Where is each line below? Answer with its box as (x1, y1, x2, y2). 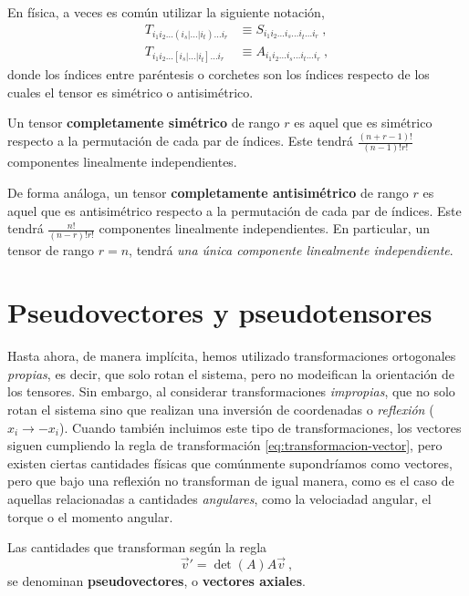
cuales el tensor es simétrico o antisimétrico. (7, 82, 254, 101)
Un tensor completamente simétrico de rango (7, 113, 280, 132)
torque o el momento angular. (7, 507, 173, 526)
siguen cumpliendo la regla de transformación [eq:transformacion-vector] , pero (7, 436, 443, 455)
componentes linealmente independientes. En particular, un (99, 219, 430, 238)
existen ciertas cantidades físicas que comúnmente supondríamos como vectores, (7, 453, 453, 472)
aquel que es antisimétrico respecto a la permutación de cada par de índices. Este (7, 200, 462, 220)
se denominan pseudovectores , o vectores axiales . (7, 571, 306, 590)
